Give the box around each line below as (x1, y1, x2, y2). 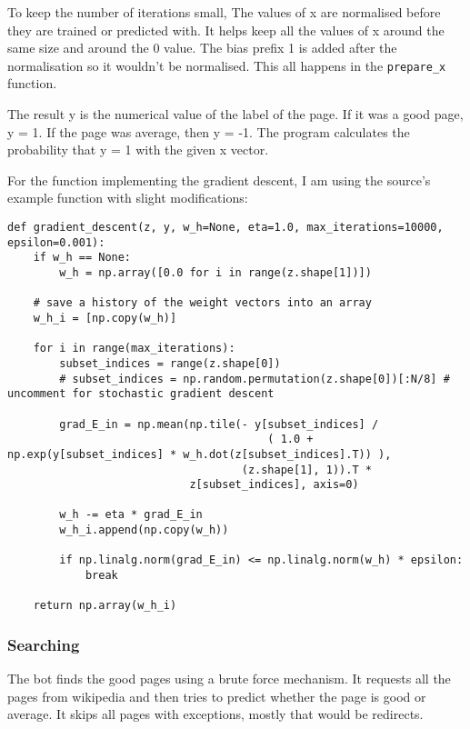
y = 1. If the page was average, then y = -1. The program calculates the (7, 122, 410, 141)
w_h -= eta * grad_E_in (59, 508, 203, 522)
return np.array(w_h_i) (33, 599, 177, 613)
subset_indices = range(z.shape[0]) (59, 356, 281, 370)
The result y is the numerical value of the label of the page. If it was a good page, (7, 105, 464, 124)
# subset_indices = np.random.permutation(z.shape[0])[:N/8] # (59, 372, 450, 385)
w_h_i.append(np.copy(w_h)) (59, 524, 229, 537)
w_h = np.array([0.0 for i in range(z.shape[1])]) (59, 265, 372, 279)
